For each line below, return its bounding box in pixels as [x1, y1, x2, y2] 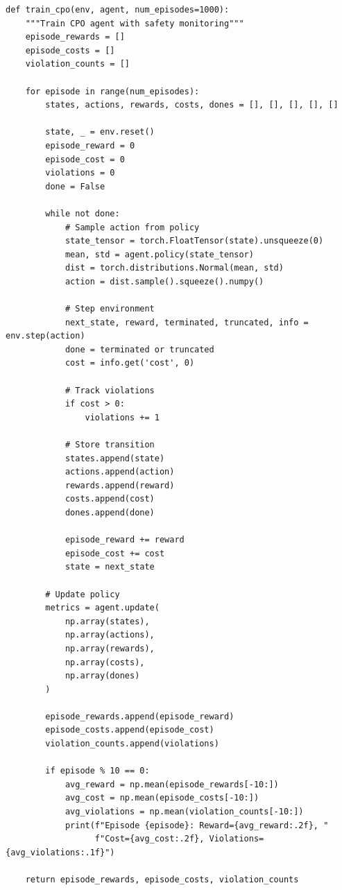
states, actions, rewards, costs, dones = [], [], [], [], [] [45, 100, 339, 110]
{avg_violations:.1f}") [6, 847, 115, 857]
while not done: [45, 208, 120, 219]
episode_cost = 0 [45, 154, 125, 164]
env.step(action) [6, 331, 85, 341]
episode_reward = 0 [45, 140, 135, 151]
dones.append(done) [65, 507, 155, 517]
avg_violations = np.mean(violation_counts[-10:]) [65, 807, 304, 817]
